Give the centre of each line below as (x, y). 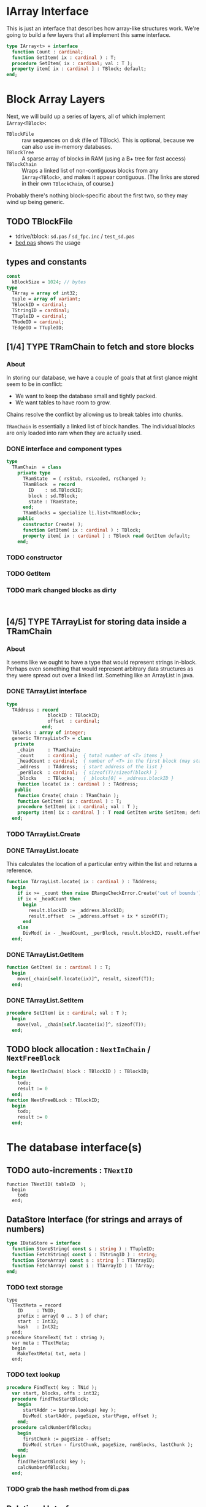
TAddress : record (36, 710)
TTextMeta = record (37, 1305)
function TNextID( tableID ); (46, 1184)
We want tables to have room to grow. (63, 403)
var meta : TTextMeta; (41, 1343)
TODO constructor (34, 557)
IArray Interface (48, 11)
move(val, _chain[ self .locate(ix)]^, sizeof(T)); (82, 1025)
